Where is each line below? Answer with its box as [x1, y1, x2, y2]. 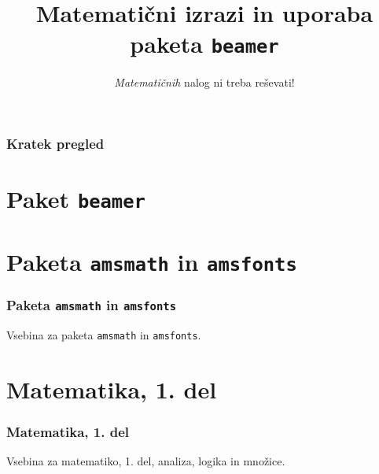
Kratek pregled [6, 134, 105, 154]
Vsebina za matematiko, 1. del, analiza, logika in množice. [6, 452, 285, 468]
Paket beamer [6, 183, 145, 215]
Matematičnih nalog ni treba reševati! [114, 74, 295, 91]
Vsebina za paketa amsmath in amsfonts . [6, 326, 201, 343]
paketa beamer [130, 28, 279, 60]
